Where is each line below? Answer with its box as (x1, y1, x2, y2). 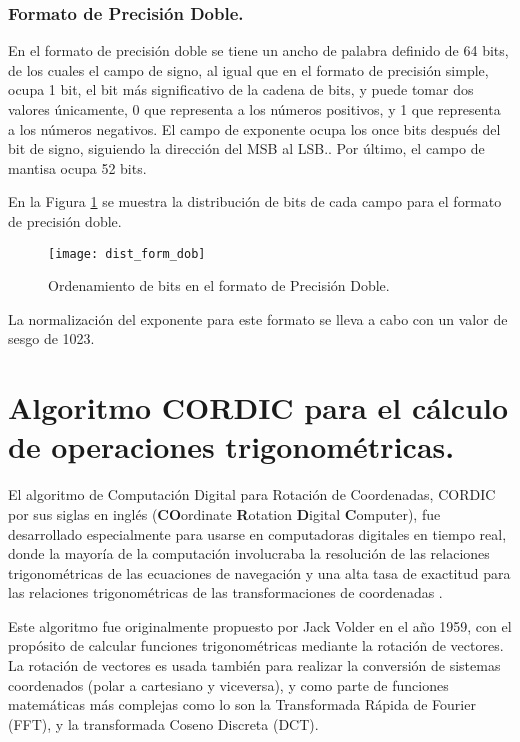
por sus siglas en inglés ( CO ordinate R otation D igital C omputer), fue (8, 503, 441, 524)
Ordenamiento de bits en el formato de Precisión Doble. (48, 275, 390, 296)
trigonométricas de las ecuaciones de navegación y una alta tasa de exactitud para (8, 562, 511, 583)
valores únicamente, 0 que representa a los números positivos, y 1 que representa (8, 99, 501, 119)
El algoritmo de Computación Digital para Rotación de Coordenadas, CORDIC (8, 484, 496, 505)
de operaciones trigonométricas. (8, 426, 455, 467)
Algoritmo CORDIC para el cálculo (8, 387, 509, 428)
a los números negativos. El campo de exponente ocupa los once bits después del (8, 118, 501, 139)
